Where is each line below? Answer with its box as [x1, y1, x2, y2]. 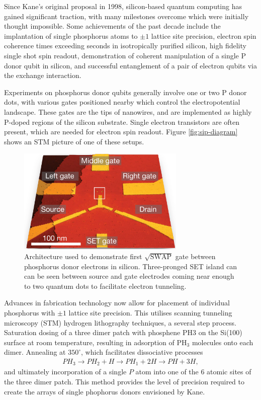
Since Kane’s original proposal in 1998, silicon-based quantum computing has [4, 1, 242, 11]
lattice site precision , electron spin [151, 30, 256, 41]
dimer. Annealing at [4, 347, 66, 357]
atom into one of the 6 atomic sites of [135, 366, 251, 377]
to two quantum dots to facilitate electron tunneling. [24, 280, 187, 291]
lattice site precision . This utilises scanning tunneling [68, 307, 232, 318]
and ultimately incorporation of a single [4, 366, 127, 377]
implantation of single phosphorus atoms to [4, 30, 138, 41]
